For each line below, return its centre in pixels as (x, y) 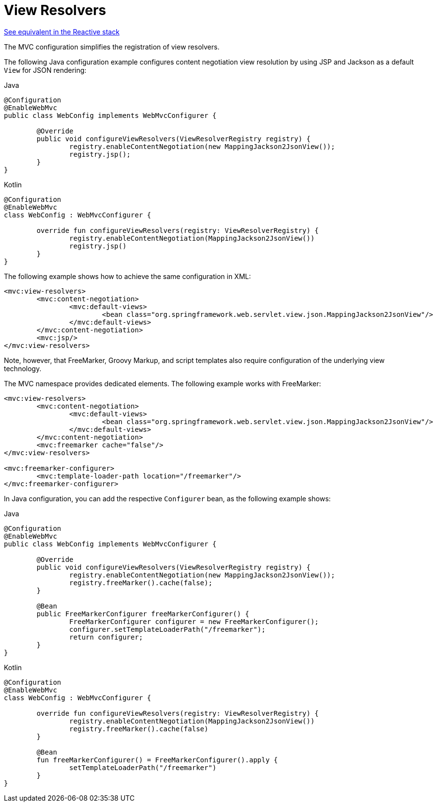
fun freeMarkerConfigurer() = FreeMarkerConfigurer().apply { (157, 760)
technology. (23, 368)
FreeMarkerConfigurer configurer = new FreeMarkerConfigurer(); (194, 621)
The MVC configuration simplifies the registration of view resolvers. (112, 47)
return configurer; (106, 637)
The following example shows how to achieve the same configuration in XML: (128, 276)
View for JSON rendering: (45, 70)
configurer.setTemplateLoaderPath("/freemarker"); (167, 629)
